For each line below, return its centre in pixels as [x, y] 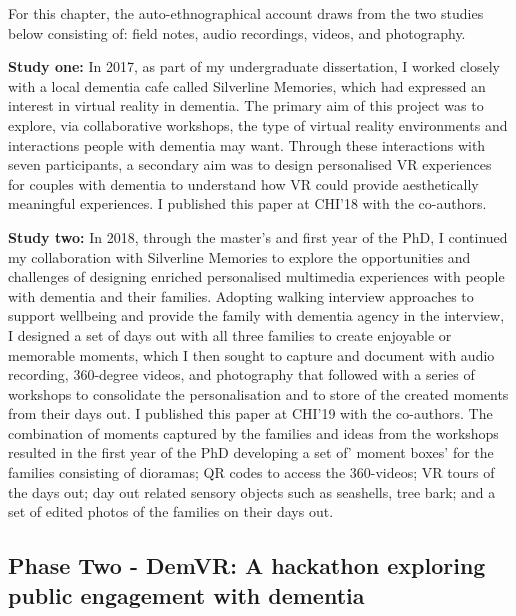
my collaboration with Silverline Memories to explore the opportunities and [239, 256]
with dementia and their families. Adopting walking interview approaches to [241, 295]
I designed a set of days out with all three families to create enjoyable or [230, 334]
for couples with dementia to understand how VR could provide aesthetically [243, 183]
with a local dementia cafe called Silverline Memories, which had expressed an [247, 85]
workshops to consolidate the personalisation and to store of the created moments [258, 393]
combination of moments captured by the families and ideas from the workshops [253, 432]
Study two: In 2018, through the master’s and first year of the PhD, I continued [258, 236]
